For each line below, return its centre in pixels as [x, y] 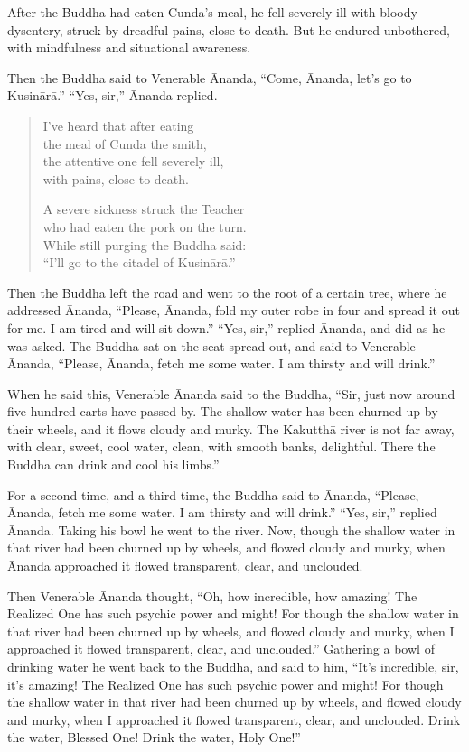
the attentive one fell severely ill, [133, 161]
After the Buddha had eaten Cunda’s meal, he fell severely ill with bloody [212, 12]
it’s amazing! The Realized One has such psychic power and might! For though [225, 684]
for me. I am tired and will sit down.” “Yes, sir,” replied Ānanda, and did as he [226, 327]
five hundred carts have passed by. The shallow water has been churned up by [223, 411]
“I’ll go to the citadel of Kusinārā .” [139, 262]
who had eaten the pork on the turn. [145, 226]
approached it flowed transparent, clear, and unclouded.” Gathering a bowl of [221, 649]
